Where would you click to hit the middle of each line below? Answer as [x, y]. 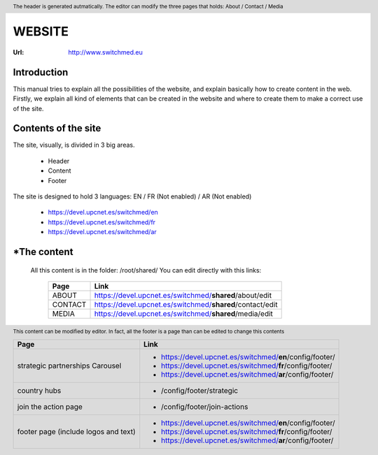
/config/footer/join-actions [205, 407]
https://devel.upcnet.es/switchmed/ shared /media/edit [183, 313]
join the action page [50, 407]
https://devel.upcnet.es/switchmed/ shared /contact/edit [186, 304]
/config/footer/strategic [199, 390]
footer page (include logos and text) [76, 431]
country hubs [39, 390]
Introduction [41, 72]
